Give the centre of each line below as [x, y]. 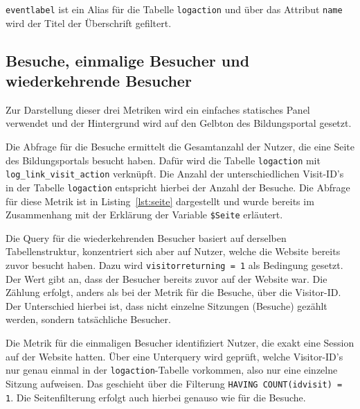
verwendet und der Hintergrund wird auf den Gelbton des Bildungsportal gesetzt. [179, 123]
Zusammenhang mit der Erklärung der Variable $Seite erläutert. [144, 215]
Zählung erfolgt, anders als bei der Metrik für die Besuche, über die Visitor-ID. [173, 292]
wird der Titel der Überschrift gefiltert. [89, 23]
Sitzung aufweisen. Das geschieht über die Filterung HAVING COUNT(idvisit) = [174, 383]
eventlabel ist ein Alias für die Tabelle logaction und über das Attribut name [174, 9]
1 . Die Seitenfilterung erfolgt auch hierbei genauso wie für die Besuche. [156, 397]
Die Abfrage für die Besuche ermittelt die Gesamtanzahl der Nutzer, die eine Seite [180, 147]
